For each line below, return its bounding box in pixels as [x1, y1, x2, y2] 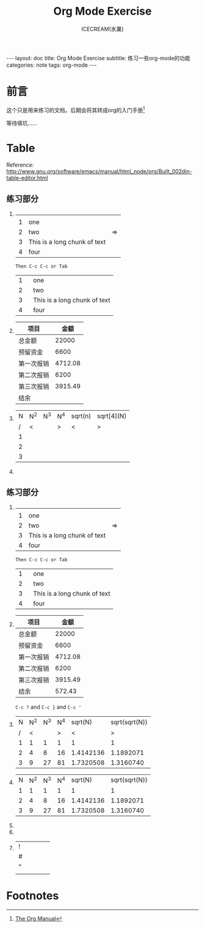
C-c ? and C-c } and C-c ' [15, 703, 82, 711]
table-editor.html [6, 174, 48, 182]
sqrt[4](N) [96, 411, 127, 420]
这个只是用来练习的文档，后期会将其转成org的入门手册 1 [6, 105, 145, 114]
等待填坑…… [6, 119, 38, 127]
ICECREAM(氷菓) [81, 25, 124, 32]
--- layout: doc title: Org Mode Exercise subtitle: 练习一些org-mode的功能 [6, 54, 191, 62]
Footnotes [6, 889, 59, 903]
